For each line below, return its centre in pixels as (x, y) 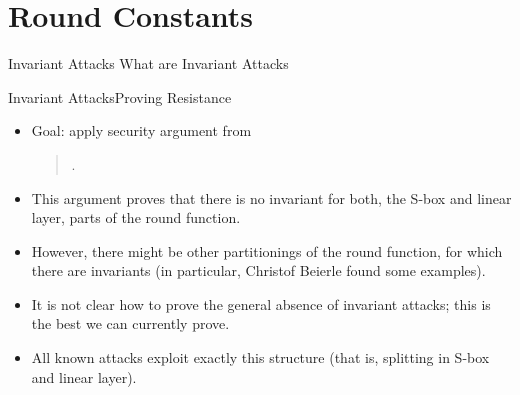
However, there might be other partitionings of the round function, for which (267, 250)
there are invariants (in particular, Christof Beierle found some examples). (258, 270)
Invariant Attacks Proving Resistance (120, 96)
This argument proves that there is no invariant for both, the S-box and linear (271, 197)
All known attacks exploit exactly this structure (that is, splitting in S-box (260, 357)
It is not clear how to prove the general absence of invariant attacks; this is (261, 303)
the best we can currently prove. (130, 323)
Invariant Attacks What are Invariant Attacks (148, 63)
